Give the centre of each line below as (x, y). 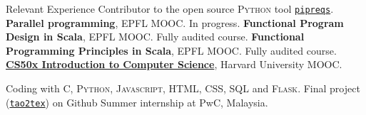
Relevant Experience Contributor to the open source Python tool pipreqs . (170, 9)
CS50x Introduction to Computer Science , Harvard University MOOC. (174, 64)
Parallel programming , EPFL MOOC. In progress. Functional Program (175, 22)
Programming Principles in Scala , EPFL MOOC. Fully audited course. (171, 50)
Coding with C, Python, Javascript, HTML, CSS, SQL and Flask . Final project (183, 88)
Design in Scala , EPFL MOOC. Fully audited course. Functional (155, 37)
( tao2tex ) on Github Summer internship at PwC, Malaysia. (137, 102)
